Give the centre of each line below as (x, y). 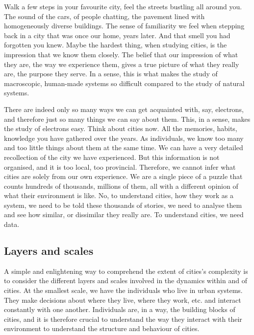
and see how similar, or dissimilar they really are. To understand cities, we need (124, 214)
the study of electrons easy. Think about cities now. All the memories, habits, (121, 128)
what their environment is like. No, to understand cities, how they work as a (119, 195)
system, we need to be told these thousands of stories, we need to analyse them (123, 205)
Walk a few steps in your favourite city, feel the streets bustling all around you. (123, 6)
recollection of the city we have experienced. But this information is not (112, 157)
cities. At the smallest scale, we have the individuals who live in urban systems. (123, 290)
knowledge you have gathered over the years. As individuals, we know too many (124, 138)
